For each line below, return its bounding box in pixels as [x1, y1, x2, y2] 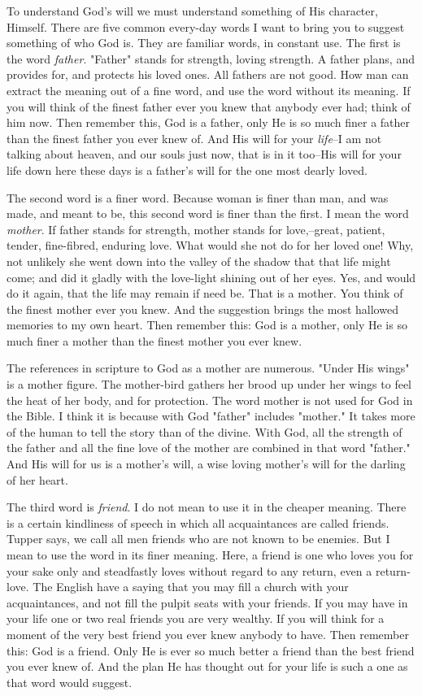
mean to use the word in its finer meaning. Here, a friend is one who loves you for [7, 546, 414, 563]
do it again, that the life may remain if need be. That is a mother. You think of [7, 285, 403, 302]
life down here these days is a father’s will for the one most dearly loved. [7, 161, 368, 178]
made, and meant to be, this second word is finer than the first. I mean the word [7, 205, 409, 222]
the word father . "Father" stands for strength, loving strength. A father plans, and [7, 50, 415, 67]
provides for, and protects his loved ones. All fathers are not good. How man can [7, 66, 409, 83]
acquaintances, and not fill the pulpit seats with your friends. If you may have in [7, 594, 408, 611]
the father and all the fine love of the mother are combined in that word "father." [7, 439, 411, 456]
